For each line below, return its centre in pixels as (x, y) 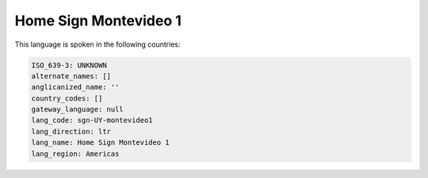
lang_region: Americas (75, 153)
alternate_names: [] (71, 76)
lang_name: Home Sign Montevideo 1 (100, 143)
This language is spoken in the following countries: (97, 44)
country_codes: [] (67, 98)
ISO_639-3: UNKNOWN (69, 65)
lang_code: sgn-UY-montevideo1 (92, 120)
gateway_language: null (78, 110)
